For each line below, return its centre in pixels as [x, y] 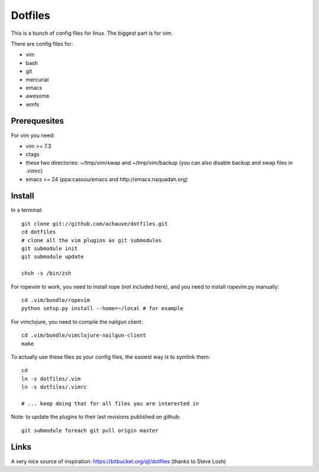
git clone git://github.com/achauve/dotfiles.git [95, 224]
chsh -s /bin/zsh [46, 274]
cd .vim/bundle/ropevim [56, 300]
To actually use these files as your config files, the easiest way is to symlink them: [111, 357]
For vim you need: [33, 135]
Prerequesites [38, 121]
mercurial [37, 79]
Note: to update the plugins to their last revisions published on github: [96, 417]
